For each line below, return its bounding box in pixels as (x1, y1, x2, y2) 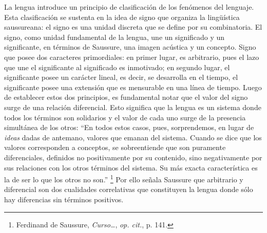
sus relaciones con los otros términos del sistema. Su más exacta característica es (4, 162, 258, 173)
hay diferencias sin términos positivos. (4, 194, 124, 204)
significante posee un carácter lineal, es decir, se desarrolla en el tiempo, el (4, 72, 238, 82)
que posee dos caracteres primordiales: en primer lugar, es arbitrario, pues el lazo (4, 51, 259, 62)
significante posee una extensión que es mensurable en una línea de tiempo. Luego (4, 81, 262, 92)
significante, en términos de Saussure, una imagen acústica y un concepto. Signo (4, 41, 256, 52)
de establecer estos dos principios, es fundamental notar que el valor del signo (4, 92, 248, 102)
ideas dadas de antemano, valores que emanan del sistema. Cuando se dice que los (4, 132, 262, 142)
